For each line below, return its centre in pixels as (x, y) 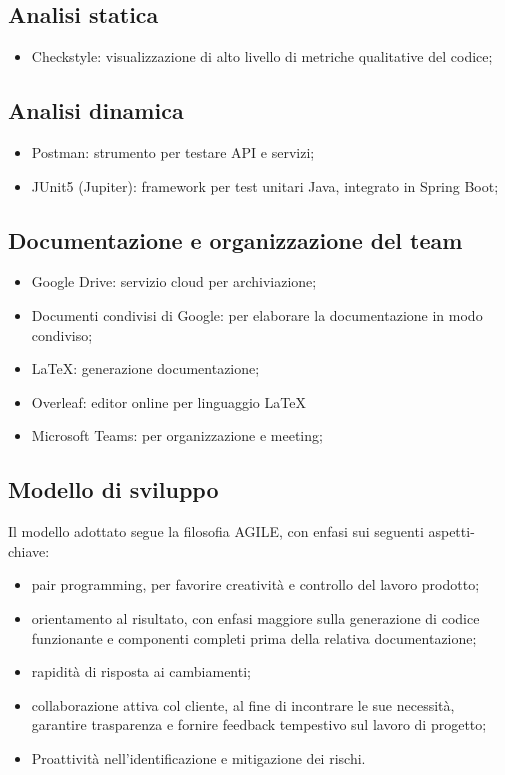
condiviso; (62, 334)
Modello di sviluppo (113, 489)
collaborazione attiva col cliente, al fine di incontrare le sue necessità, (243, 704)
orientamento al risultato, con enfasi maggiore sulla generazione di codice (255, 617)
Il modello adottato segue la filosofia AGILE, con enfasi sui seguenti (216, 531)
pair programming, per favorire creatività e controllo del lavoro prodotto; (255, 584)
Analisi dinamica (96, 110)
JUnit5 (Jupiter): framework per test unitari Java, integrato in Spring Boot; (265, 185)
